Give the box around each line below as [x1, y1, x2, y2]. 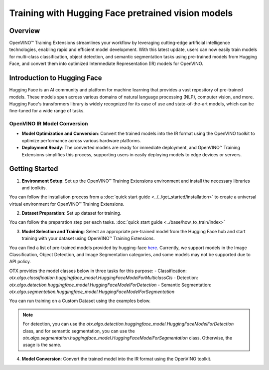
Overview [9, 26, 40, 35]
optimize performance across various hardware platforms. [21, 137, 141, 143]
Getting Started [9, 165, 58, 173]
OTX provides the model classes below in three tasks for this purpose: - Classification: [9, 268, 187, 274]
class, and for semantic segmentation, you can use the [22, 328, 135, 334]
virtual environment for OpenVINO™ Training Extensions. [9, 201, 125, 207]
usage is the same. [22, 342, 62, 348]
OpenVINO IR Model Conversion [9, 120, 88, 127]
